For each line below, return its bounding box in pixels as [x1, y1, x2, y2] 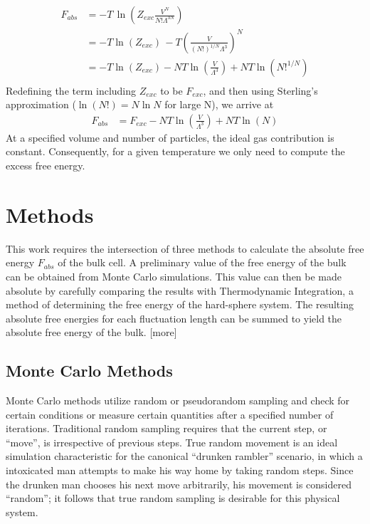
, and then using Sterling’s [203, 83, 318, 98]
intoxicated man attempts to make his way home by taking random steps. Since [6, 463, 354, 478]
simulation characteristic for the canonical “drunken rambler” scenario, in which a [6, 449, 363, 463]
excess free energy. [6, 158, 85, 173]
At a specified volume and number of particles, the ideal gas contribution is [6, 130, 334, 145]
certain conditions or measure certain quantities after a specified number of [6, 407, 334, 421]
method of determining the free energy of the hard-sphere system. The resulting [6, 297, 354, 312]
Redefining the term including [6, 83, 137, 98]
